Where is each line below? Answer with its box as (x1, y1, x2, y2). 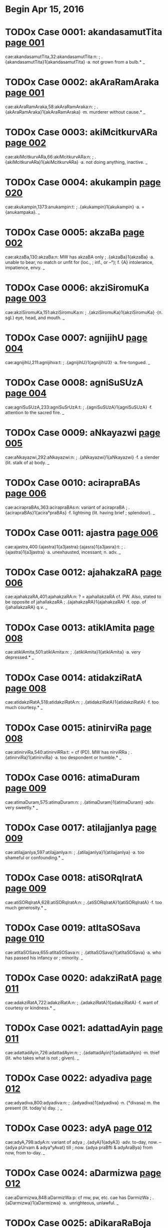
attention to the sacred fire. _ (5, 409, 64, 415)
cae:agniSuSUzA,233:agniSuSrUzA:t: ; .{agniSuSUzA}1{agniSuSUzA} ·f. (5, 404, 152, 410)
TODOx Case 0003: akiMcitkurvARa (5, 127, 158, 138)
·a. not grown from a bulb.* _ (86, 59, 145, 65)
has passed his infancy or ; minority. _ (5, 955, 83, 961)
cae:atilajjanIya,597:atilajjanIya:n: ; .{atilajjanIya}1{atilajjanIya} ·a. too (5, 849, 145, 855)
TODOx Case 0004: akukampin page (5, 177, 161, 188)
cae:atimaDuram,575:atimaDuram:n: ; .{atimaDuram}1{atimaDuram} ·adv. (5, 799, 155, 805)
